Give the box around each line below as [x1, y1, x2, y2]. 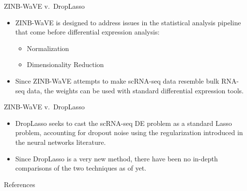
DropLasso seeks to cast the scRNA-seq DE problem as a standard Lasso [15, 118, 232, 128]
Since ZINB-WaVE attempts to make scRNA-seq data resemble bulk [15, 75, 219, 86]
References [4, 179, 35, 189]
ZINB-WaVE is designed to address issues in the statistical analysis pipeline [15, 17, 241, 27]
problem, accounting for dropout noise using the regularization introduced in [15, 127, 243, 138]
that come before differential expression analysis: [15, 27, 160, 37]
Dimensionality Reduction [27, 59, 104, 69]
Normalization [27, 43, 69, 53]
